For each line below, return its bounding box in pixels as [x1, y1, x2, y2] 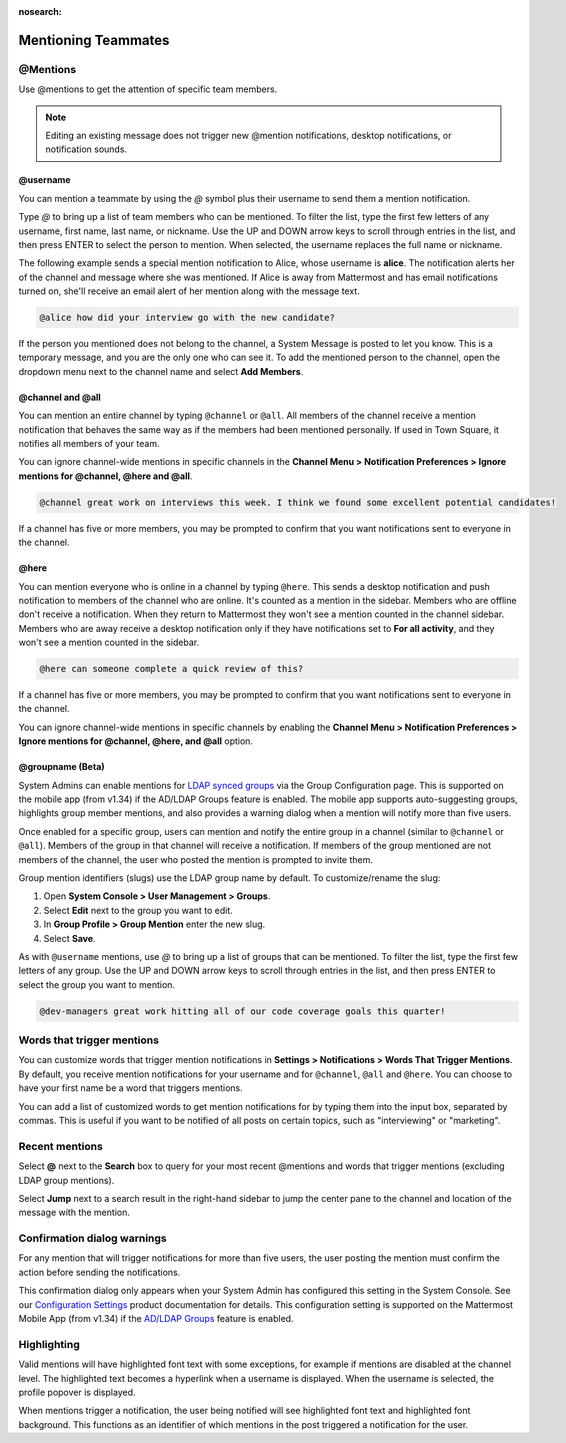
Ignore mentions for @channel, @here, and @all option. [18, 735, 254, 747]
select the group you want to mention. [18, 978, 175, 990]
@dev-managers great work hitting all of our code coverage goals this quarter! [39, 1005, 446, 1017]
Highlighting [18, 1337, 80, 1351]
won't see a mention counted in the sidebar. [18, 636, 200, 649]
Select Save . [43, 932, 96, 944]
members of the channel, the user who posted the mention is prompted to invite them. [18, 853, 374, 865]
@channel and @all [18, 391, 102, 403]
